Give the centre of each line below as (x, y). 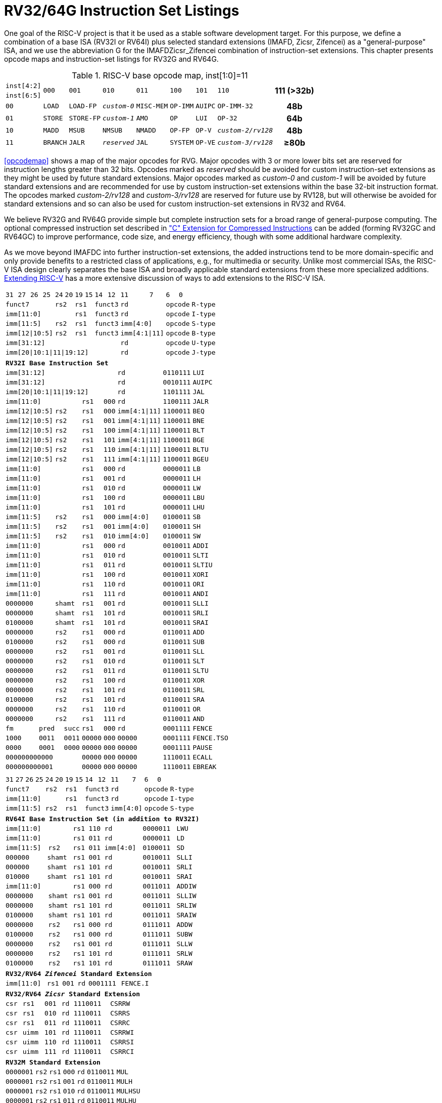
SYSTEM (182, 143)
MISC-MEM (152, 106)
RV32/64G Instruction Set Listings (122, 11)
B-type (204, 333)
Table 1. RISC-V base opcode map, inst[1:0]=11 (160, 75)
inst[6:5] (23, 95)
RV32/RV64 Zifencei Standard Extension (79, 973)
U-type (204, 343)
